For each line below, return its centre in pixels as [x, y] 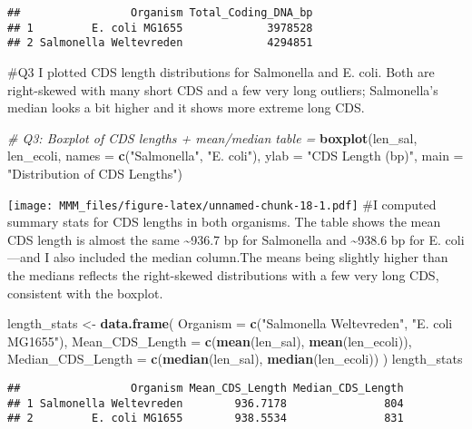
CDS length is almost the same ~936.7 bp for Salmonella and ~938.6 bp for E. [224, 239]
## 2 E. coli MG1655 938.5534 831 [206, 419]
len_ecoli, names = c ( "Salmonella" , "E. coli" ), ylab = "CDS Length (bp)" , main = [236, 156]
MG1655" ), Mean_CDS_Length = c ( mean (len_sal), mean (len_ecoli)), [210, 341]
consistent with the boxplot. [85, 292]
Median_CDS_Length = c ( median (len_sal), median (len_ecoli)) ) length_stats [235, 359]
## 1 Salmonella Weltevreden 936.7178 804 [206, 403]
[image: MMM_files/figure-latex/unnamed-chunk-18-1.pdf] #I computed [222, 204]
